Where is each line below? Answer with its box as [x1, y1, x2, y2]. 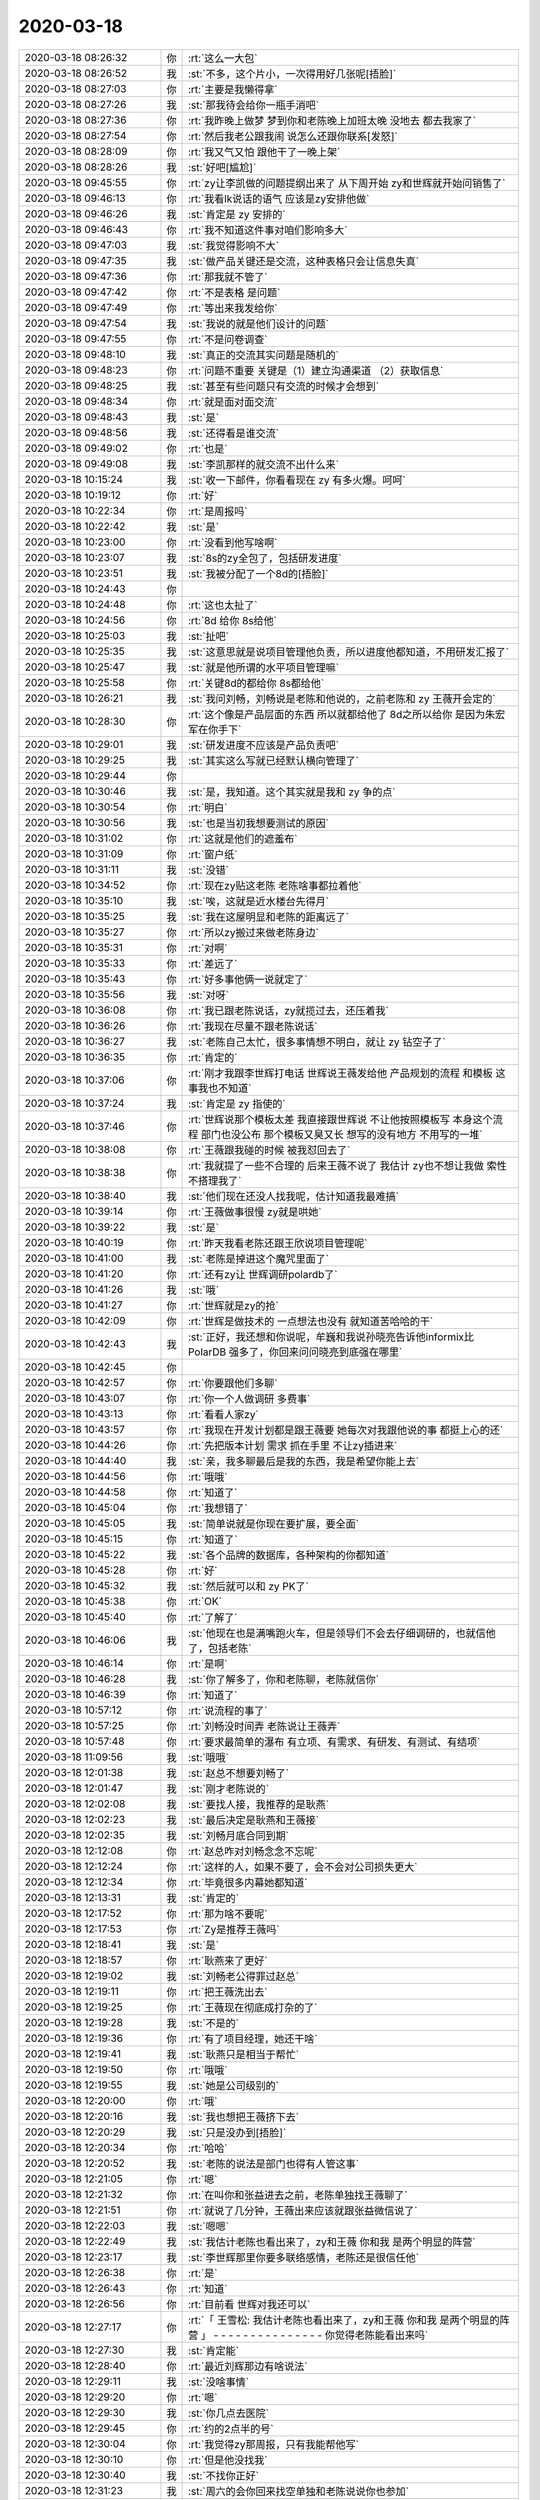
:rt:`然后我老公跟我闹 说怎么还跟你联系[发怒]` [187, 129, 399, 143]
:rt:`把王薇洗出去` [187, 1985, 268, 1999]
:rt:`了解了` [187, 1610, 238, 1624]
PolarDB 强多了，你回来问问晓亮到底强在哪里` [187, 1345, 403, 1359]
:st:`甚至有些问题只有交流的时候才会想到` [187, 379, 380, 393]
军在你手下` [187, 722, 242, 736]
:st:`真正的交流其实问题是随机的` [187, 348, 340, 362]
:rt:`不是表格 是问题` [187, 285, 281, 299]
